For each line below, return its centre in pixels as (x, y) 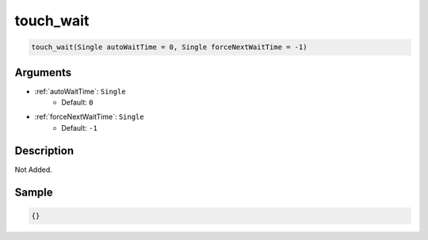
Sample (34, 192)
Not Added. (34, 170)
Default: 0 (77, 102)
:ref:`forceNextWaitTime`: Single (89, 117)
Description (44, 150)
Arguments (43, 72)
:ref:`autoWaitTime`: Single (80, 91)
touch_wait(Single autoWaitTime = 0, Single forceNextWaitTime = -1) (169, 47)
